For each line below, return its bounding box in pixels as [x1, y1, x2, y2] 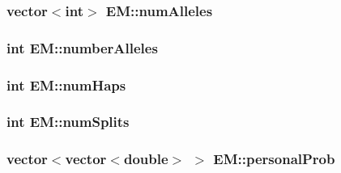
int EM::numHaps [6, 74, 126, 95]
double [123, 149, 168, 169]
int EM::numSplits [6, 112, 130, 132]
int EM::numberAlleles [6, 37, 158, 57]
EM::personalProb [213, 149, 335, 169]
